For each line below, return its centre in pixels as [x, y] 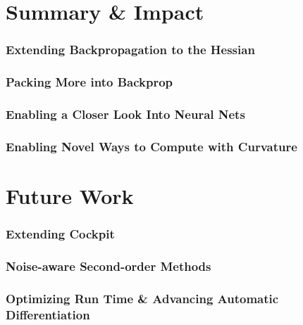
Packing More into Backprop [89, 82]
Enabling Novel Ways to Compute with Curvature [151, 146]
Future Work [70, 195]
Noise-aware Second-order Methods [109, 266]
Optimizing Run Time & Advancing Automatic [142, 298]
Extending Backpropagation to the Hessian [130, 50]
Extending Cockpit [60, 234]
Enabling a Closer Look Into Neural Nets [125, 114]
